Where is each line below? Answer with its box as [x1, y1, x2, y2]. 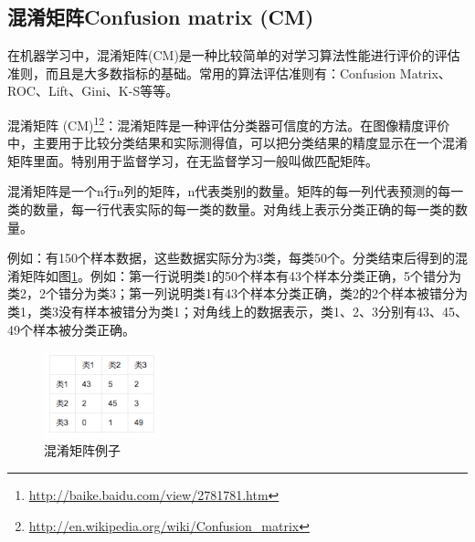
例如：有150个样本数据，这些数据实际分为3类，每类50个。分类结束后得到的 [7, 248, 455, 267]
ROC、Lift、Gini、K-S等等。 [7, 81, 179, 100]
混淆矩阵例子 [44, 441, 121, 460]
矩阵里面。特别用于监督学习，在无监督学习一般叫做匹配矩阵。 [7, 151, 378, 170]
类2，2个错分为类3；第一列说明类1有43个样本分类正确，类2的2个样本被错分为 [7, 284, 468, 303]
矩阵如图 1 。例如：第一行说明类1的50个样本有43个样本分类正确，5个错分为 [19, 266, 461, 285]
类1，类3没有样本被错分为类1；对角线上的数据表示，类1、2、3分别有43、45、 [7, 301, 468, 320]
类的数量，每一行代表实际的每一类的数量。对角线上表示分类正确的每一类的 [7, 200, 455, 219]
